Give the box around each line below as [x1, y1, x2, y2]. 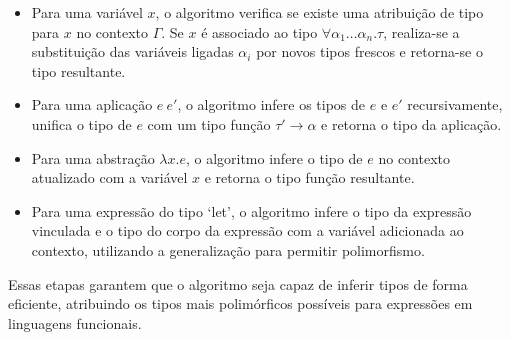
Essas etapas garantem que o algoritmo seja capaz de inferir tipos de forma [8, 273, 468, 294]
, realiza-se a [383, 21, 460, 42]
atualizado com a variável [31, 167, 188, 188]
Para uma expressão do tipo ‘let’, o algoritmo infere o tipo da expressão [31, 200, 472, 221]
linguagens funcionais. [8, 312, 142, 333]
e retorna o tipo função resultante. [204, 167, 415, 188]
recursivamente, [407, 94, 503, 115]
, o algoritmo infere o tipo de [185, 147, 363, 168]
